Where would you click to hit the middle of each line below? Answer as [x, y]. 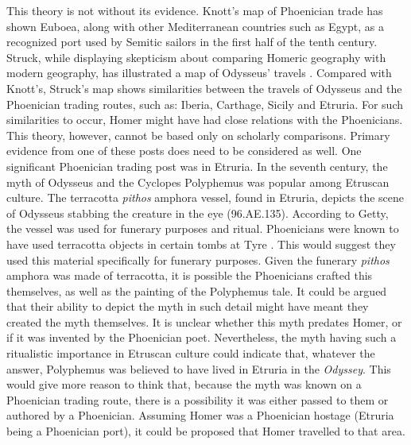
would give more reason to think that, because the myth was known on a [184, 384]
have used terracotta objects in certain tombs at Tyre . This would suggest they [201, 244]
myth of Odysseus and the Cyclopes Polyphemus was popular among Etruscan [198, 182]
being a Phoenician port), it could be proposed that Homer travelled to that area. [206, 431]
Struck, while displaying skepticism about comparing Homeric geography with [196, 57]
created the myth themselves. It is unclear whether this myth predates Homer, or [204, 321]
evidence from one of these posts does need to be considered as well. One [184, 151]
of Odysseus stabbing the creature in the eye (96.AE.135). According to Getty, [198, 213]
